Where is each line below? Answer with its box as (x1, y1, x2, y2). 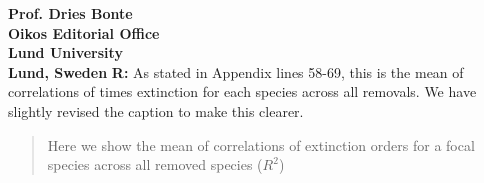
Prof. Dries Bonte (8, 3, 133, 23)
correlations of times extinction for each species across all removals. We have (8, 81, 477, 102)
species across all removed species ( (47, 154, 263, 175)
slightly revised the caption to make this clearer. (8, 100, 304, 121)
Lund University (8, 42, 123, 63)
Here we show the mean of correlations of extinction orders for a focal (47, 134, 475, 155)
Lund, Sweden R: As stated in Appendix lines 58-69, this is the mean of (8, 61, 464, 82)
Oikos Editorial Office (8, 22, 160, 43)
